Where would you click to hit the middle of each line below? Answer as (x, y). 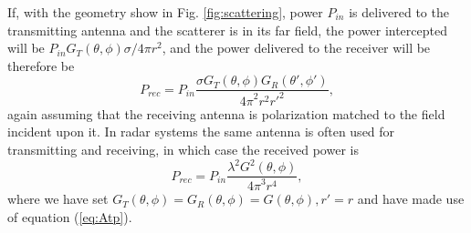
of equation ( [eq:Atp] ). (70, 217)
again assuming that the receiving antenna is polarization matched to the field (226, 113)
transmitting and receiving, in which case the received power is (183, 149)
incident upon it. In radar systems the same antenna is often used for (201, 132)
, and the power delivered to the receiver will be (296, 48)
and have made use (411, 199)
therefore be (41, 65)
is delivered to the (399, 12)
